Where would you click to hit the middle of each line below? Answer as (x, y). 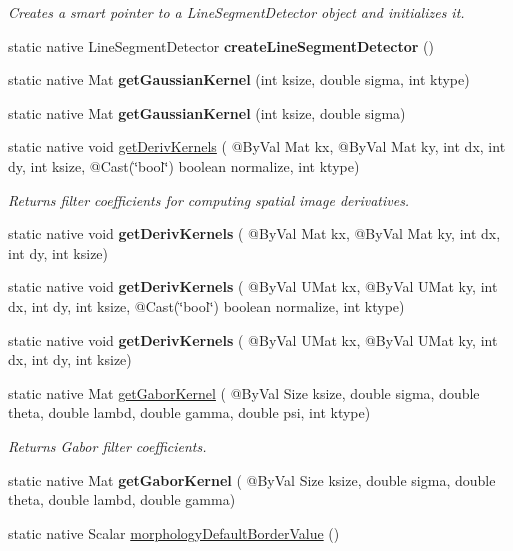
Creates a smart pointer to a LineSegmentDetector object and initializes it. (236, 12)
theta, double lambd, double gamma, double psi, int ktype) (189, 412)
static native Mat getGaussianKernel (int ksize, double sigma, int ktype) (239, 79)
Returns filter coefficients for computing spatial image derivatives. (209, 199)
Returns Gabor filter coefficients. (107, 445)
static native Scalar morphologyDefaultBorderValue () (174, 532)
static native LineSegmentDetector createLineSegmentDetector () (221, 45)
